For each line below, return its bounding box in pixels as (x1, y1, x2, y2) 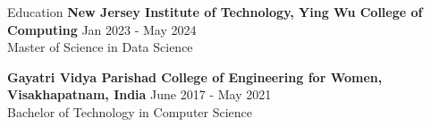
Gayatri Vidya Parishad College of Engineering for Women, (7, 67, 383, 86)
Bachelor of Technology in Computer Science (7, 102, 253, 121)
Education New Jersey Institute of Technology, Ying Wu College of (7, 3, 423, 21)
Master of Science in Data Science (7, 38, 193, 56)
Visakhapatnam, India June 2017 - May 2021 (7, 85, 272, 104)
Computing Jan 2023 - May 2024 (7, 20, 197, 38)
